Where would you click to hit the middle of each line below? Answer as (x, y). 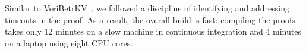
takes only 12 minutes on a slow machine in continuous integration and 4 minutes (153, 31)
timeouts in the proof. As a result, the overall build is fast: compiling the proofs (150, 19)
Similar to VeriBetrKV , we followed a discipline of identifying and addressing (147, 8)
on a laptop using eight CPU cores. (69, 43)
